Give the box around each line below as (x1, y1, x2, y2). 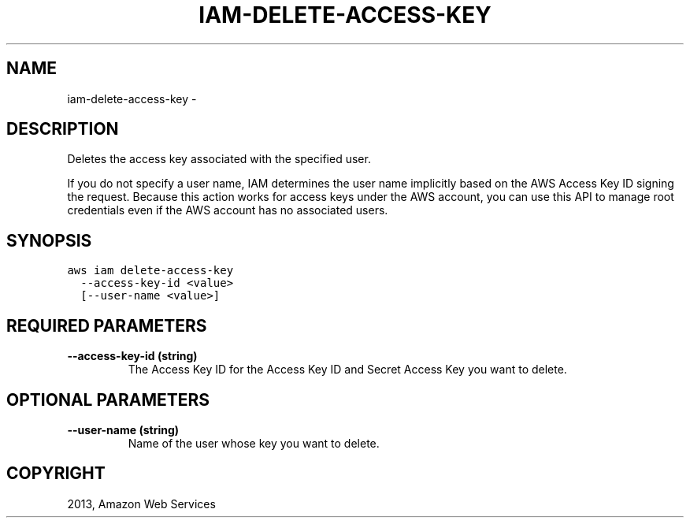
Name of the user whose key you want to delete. (128, 436, 380, 450)
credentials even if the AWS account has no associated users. (67, 203, 388, 217)
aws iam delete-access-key (67, 264, 234, 277)
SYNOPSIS (6, 230, 92, 251)
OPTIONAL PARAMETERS (6, 389, 210, 410)
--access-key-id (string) (67, 349, 198, 363)
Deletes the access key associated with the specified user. (67, 152, 371, 166)
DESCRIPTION (6, 119, 119, 139)
